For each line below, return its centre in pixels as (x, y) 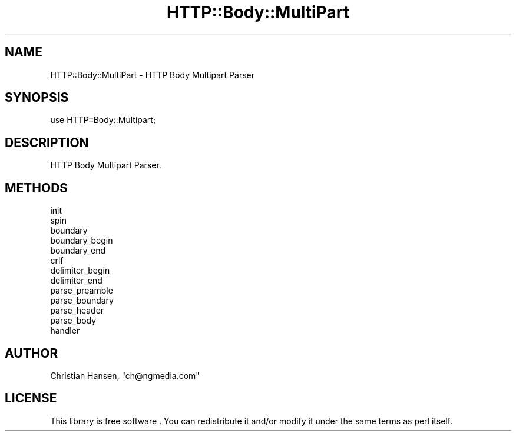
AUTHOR (32, 353)
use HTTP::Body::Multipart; (103, 120)
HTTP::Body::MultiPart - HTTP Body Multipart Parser (153, 75)
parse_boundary (82, 301)
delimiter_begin (80, 271)
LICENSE (31, 398)
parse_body (73, 321)
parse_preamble (82, 291)
